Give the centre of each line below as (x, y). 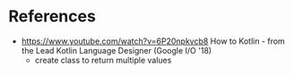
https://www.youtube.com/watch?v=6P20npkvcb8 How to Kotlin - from (153, 41)
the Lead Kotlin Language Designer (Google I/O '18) (117, 50)
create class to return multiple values (103, 60)
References (52, 16)
